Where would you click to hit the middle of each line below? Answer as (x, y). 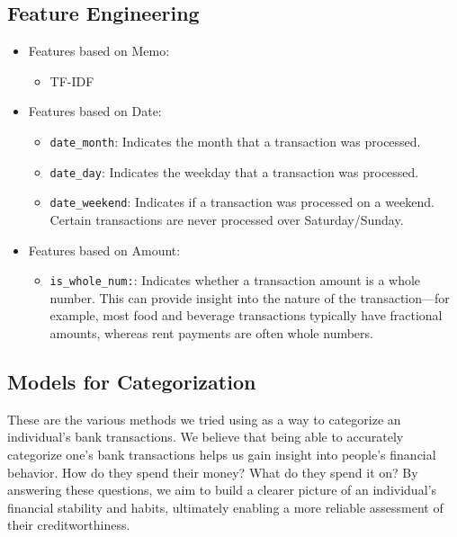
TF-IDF (72, 81)
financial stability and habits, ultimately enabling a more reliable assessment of (225, 507)
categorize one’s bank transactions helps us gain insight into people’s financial (222, 454)
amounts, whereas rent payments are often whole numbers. (211, 332)
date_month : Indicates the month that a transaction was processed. (235, 141)
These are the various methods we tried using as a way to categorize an (204, 419)
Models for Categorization (132, 381)
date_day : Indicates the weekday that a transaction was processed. (234, 171)
